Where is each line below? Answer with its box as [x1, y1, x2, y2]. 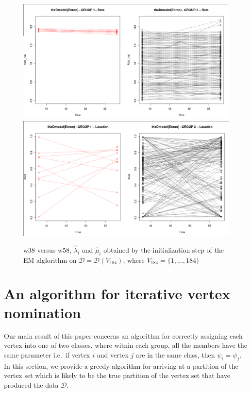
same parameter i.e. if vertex [4, 349, 90, 359]
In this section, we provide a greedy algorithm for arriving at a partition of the [4, 360, 238, 371]
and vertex [97, 349, 129, 359]
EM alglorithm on [23, 255, 77, 265]
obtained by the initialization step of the [103, 245, 224, 255]
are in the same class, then [135, 349, 215, 359]
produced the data [4, 379, 59, 390]
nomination [4, 302, 81, 322]
